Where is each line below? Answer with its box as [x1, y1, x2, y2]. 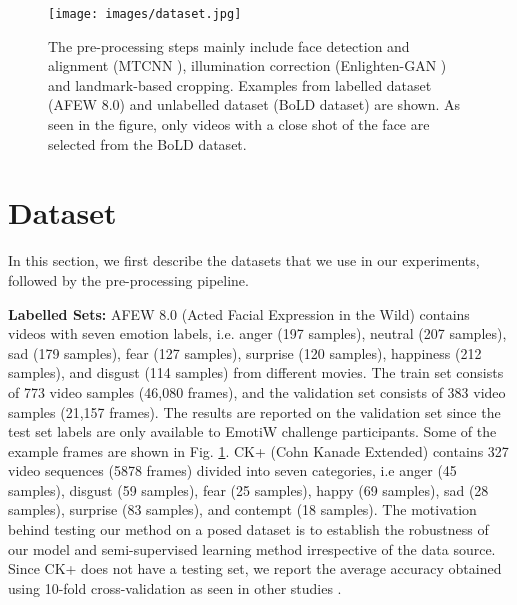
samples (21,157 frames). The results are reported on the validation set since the [8, 401, 501, 422]
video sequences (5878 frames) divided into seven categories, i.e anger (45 [8, 460, 457, 481]
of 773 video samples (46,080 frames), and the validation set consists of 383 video [8, 381, 506, 402]
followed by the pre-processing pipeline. [8, 269, 249, 290]
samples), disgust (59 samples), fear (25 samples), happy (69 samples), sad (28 [8, 479, 489, 500]
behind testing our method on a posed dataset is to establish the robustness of [8, 519, 489, 540]
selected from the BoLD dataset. [48, 133, 247, 154]
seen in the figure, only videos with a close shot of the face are [48, 114, 430, 135]
